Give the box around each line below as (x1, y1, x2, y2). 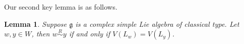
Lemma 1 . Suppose (4, 18, 67, 29)
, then (31, 28, 50, 39)
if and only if (69, 28, 110, 39)
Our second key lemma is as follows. (4, 2, 117, 12)
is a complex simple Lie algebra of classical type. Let (75, 18, 239, 29)
